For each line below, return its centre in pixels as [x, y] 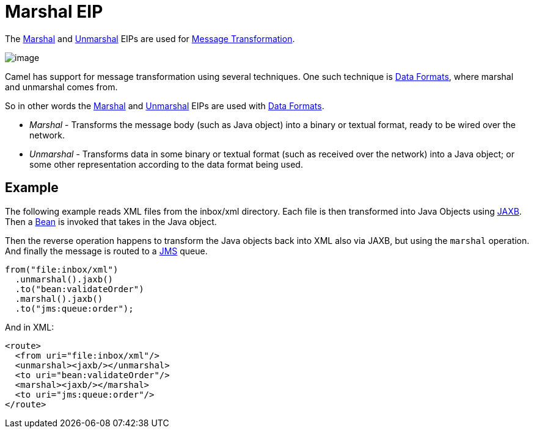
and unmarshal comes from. [61, 87]
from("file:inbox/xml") [62, 269]
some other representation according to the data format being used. [166, 164]
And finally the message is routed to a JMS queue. [106, 251]
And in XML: [30, 327]
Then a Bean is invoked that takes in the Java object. [111, 221]
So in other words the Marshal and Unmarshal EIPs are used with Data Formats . [165, 106]
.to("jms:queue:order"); [74, 308]
